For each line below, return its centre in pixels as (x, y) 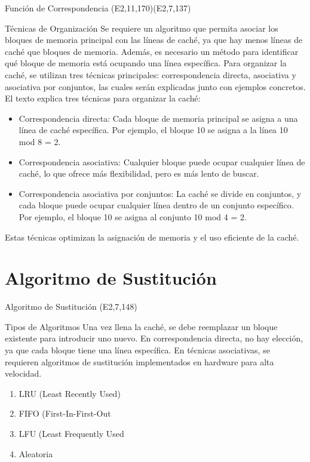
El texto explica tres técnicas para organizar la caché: (103, 98)
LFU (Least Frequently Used (71, 433)
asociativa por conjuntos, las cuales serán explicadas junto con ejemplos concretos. (155, 86)
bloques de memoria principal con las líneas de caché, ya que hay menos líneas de (154, 40)
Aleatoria (36, 453)
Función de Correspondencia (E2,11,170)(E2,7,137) (98, 8)
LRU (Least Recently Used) (70, 393)
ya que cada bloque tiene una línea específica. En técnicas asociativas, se (137, 350)
